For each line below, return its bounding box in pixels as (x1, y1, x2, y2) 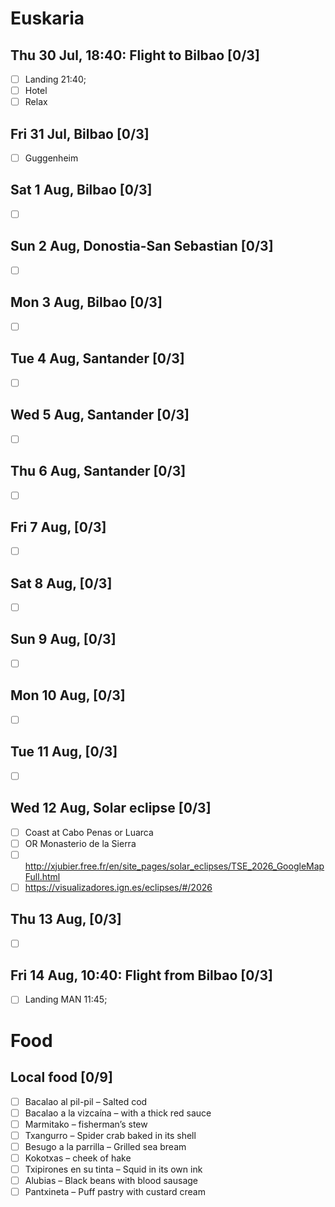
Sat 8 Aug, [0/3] (10, 575, 113, 592)
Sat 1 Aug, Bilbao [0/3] (10, 182, 153, 199)
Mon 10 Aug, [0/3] (10, 687, 126, 704)
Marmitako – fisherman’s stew (24, 1118, 148, 1130)
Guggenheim (24, 152, 79, 164)
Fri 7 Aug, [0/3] (10, 518, 107, 536)
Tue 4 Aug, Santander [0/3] (10, 350, 185, 367)
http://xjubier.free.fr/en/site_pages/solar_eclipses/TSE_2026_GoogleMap (24, 860, 325, 872)
